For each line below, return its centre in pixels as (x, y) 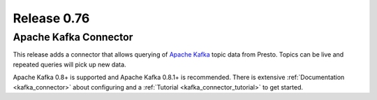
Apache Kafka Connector (73, 37)
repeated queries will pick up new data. (69, 64)
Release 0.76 (51, 18)
